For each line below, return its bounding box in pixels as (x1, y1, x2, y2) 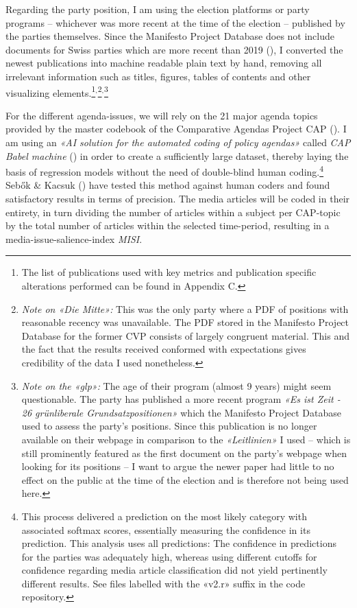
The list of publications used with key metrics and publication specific (21, 265, 317, 279)
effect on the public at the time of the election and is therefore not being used (21, 472, 349, 487)
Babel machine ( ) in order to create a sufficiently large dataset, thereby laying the (5, 148, 349, 163)
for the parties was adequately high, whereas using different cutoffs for (21, 549, 317, 563)
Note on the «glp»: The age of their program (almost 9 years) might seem (21, 378, 332, 393)
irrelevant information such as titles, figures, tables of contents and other (5, 69, 311, 83)
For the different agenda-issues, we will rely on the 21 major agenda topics (5, 108, 318, 122)
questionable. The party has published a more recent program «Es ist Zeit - (21, 392, 341, 406)
